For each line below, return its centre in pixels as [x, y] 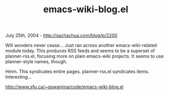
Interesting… [19, 77]
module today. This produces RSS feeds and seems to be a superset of [80, 51]
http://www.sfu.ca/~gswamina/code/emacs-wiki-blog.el [64, 87]
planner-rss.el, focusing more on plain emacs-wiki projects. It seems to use [84, 56]
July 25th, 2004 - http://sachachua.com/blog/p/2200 [61, 35]
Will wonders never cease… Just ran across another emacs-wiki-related [81, 45]
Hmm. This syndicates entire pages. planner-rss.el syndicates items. [77, 72]
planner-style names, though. [36, 62]
